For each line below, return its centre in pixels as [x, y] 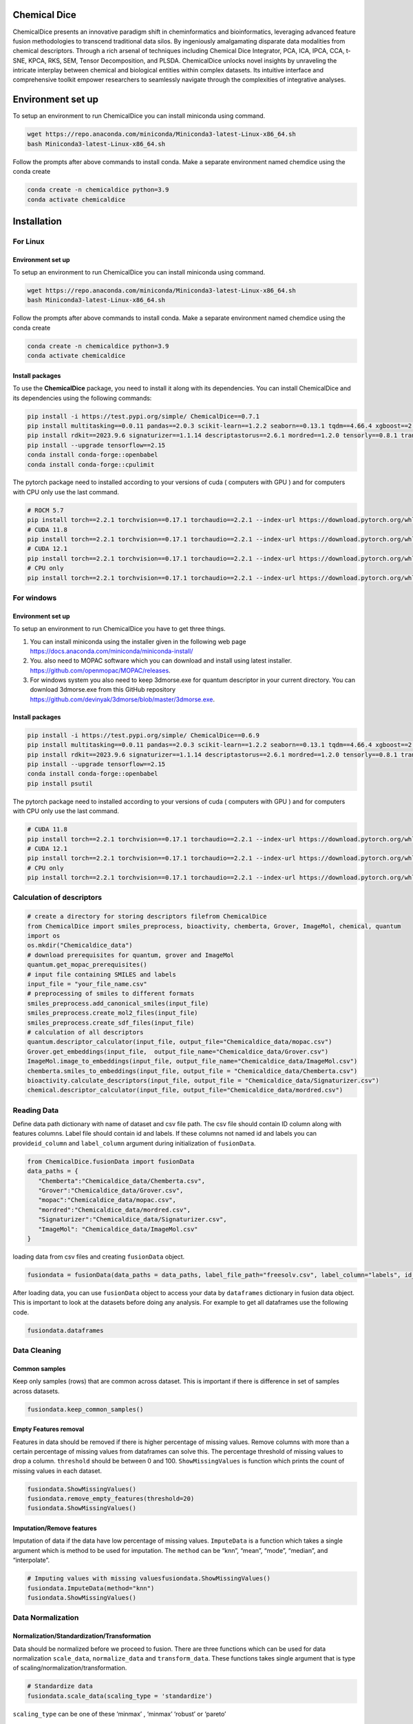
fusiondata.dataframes [65, 1330]
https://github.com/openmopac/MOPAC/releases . [100, 670]
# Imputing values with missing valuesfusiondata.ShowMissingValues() [149, 1578]
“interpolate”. [31, 1560]
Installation [37, 221]
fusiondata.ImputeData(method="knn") [91, 1588]
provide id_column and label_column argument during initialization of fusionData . [134, 1143]
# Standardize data [60, 1686]
